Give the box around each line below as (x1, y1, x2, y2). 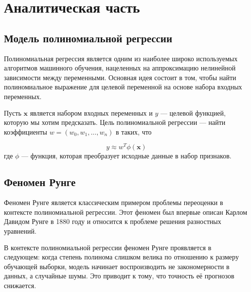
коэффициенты (4, 126, 47, 137)
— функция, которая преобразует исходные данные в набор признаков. (21, 151, 232, 161)
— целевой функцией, (160, 107, 226, 118)
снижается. (4, 280, 36, 290)
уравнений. (4, 225, 36, 236)
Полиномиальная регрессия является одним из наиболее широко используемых (4, 53, 238, 63)
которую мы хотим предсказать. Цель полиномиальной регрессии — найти (4, 117, 226, 127)
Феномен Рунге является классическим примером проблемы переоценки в (4, 197, 223, 207)
